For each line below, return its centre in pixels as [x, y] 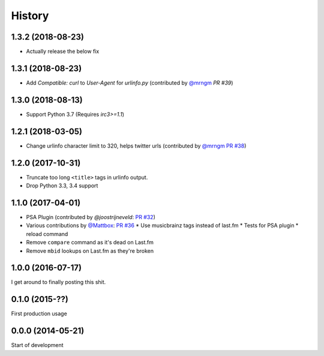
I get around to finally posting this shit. [58, 282]
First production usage [39, 314]
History [30, 16]
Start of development [37, 345]
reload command [47, 234]
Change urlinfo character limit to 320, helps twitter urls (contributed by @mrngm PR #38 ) [136, 146]
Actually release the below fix [63, 52]
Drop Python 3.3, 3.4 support [62, 186]
